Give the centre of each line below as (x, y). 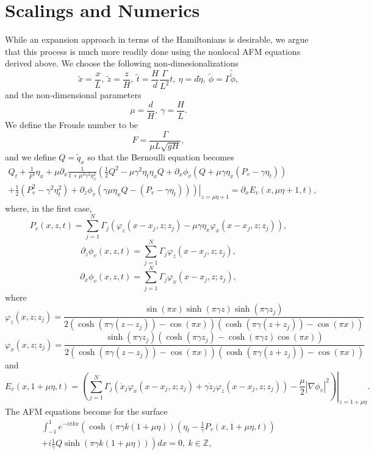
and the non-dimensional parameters (73, 95)
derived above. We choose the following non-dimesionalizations (122, 63)
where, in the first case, (49, 208)
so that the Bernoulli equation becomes (161, 156)
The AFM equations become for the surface (86, 411)
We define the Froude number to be (72, 124)
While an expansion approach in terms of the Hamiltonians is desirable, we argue (157, 39)
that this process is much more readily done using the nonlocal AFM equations (153, 51)
